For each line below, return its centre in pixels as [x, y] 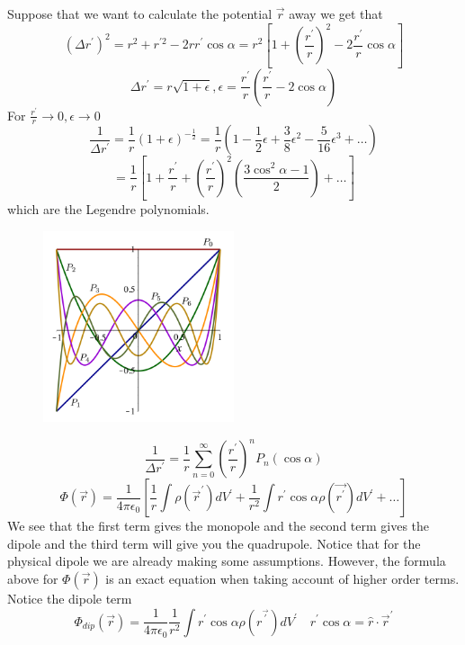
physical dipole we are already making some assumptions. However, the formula [227, 561]
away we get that [336, 13]
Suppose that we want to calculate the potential [140, 13]
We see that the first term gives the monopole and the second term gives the [219, 526]
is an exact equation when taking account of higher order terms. [282, 578]
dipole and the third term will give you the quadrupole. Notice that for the [214, 543]
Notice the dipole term [70, 598]
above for [33, 578]
